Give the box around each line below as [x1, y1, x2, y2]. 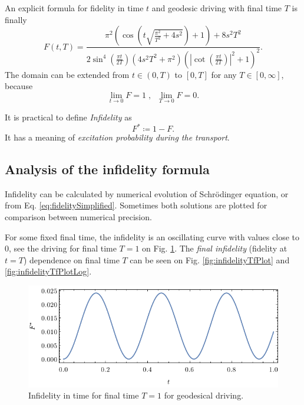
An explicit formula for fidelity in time [5, 2, 144, 14]
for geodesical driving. [164, 389, 244, 401]
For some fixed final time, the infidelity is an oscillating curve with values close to [5, 230, 299, 243]
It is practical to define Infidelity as [5, 110, 132, 123]
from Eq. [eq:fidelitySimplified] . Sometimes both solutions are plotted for [5, 199, 267, 211]
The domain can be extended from [5, 68, 130, 80]
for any [211, 68, 237, 80]
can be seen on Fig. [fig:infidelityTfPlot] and [130, 253, 290, 266]
